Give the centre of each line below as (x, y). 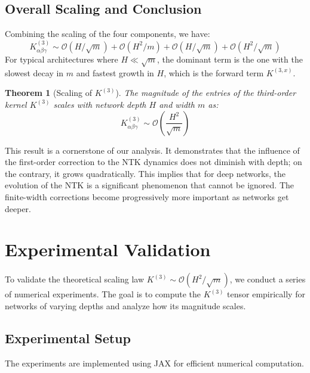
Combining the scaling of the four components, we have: (108, 34)
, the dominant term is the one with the (230, 59)
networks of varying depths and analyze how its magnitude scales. (125, 305)
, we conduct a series (268, 279)
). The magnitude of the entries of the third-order (206, 93)
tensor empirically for (266, 294)
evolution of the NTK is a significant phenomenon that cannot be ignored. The (149, 185)
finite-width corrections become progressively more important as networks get (147, 196)
